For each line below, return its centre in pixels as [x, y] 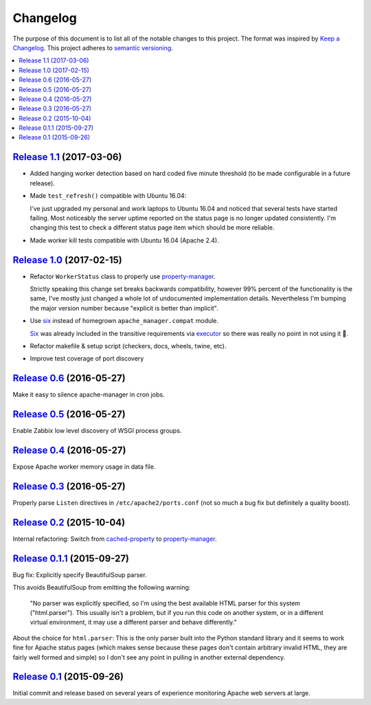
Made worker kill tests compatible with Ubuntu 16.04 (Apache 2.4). [124, 240]
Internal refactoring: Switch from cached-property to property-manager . [115, 539]
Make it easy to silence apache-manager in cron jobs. [89, 394]
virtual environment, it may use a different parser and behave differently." [133, 623]
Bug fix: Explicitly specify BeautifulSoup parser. [80, 574]
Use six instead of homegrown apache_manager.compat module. [124, 321]
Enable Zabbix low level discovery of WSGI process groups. [97, 431]
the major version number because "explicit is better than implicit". [124, 308]
